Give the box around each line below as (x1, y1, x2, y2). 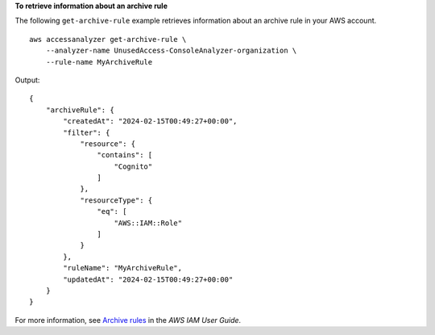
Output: (14, 75, 40, 85)
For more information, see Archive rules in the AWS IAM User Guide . (14, 315, 242, 325)
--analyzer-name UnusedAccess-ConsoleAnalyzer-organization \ (45, 46, 297, 56)
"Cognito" (114, 161, 153, 171)
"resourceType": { (80, 195, 153, 205)
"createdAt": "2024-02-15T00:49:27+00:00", (63, 117, 238, 126)
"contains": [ (97, 150, 153, 160)
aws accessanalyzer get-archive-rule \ (29, 35, 187, 44)
